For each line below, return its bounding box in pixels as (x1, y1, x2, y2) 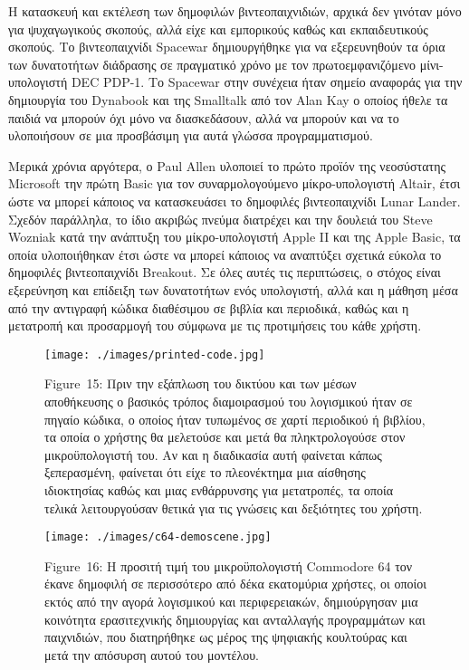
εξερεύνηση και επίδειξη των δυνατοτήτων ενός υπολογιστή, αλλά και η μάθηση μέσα (8, 280, 458, 299)
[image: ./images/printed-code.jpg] (44, 348, 265, 361)
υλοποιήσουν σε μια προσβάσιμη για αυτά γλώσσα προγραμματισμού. (8, 126, 373, 145)
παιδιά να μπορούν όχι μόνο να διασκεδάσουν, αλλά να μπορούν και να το (8, 108, 399, 127)
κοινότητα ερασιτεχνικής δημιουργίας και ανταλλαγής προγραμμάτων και (44, 609, 426, 628)
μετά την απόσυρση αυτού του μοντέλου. (44, 645, 260, 664)
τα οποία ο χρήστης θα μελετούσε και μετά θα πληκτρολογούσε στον (44, 427, 406, 446)
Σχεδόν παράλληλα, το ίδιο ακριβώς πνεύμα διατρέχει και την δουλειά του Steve (8, 209, 433, 228)
